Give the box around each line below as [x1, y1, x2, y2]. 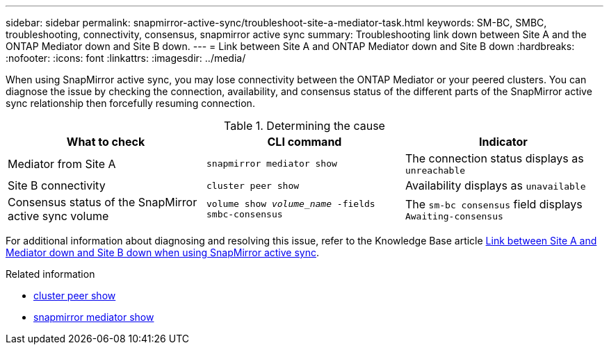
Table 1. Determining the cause [224, 119, 385, 133]
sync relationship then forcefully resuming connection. [6, 97, 255, 109]
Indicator [479, 135, 528, 149]
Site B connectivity [8, 178, 106, 192]
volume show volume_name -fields [206, 199, 375, 209]
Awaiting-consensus [405, 210, 503, 222]
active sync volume [8, 209, 109, 223]
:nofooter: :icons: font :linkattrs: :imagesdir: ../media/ [6, 52, 246, 64]
